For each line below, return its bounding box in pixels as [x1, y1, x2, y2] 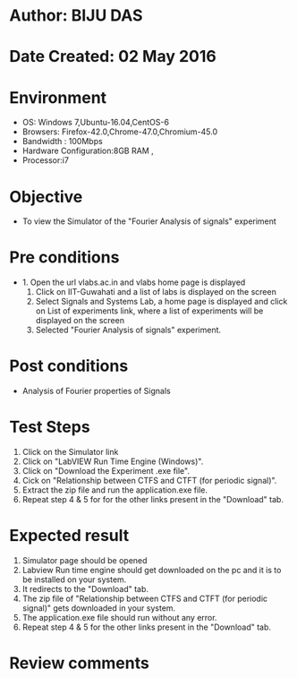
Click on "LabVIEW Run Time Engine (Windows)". [21, 456, 204, 467]
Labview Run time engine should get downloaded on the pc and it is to [21, 565, 282, 575]
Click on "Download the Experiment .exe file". [21, 466, 191, 476]
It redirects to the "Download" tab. [21, 584, 149, 594]
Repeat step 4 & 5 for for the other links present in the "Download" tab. [21, 494, 284, 505]
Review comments [9, 653, 149, 674]
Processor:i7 [21, 155, 70, 166]
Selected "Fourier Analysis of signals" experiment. [35, 324, 222, 336]
